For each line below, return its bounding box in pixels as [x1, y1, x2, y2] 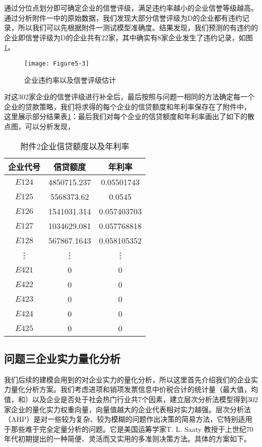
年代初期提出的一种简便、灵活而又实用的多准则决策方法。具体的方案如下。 [4, 433, 251, 444]
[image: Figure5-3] [24, 60, 89, 67]
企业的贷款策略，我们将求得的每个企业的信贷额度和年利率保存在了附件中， [4, 101, 251, 111]
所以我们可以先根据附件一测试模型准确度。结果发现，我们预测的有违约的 [18, 22, 258, 33]
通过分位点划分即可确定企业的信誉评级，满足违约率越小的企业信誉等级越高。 [4, 3, 258, 13]
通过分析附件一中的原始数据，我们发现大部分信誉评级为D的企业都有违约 [4, 12, 242, 23]
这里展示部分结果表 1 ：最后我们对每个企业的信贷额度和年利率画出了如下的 [4, 111, 247, 122]
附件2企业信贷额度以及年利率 [20, 140, 129, 152]
